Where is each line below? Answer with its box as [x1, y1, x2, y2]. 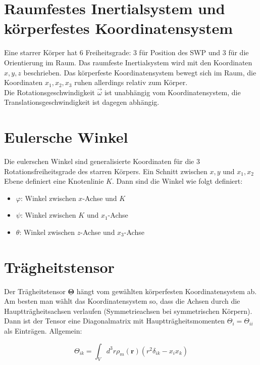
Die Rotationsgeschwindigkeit [4, 87, 95, 97]
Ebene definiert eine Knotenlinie [4, 176, 104, 186]
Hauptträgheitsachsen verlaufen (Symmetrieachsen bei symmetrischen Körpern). [4, 305, 252, 316]
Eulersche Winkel [4, 127, 128, 147]
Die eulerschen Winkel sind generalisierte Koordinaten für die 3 [4, 156, 200, 166]
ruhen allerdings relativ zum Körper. [74, 77, 188, 88]
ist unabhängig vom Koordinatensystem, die [104, 87, 241, 97]
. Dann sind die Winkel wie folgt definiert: [112, 176, 243, 186]
